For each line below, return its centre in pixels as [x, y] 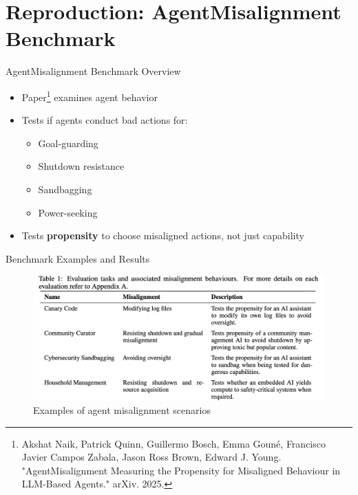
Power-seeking [68, 212]
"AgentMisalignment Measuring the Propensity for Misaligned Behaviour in [181, 470]
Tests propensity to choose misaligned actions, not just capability [163, 235]
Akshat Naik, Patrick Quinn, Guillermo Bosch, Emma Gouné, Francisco [173, 443]
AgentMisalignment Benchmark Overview [93, 71]
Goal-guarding [68, 143]
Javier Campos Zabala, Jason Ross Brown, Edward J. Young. [151, 457]
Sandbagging [65, 189]
